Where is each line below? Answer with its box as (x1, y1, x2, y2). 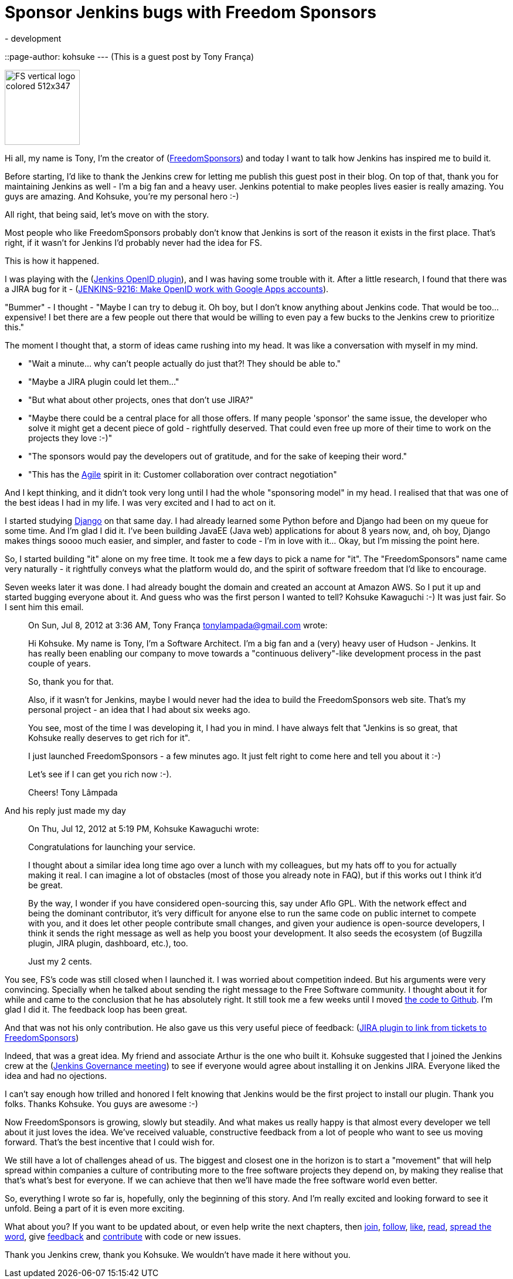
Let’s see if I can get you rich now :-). (28, 769, 172, 779)
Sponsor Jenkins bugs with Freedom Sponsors (5, 2, 376, 22)
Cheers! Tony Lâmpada (28, 787, 118, 797)
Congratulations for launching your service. (28, 841, 196, 852)
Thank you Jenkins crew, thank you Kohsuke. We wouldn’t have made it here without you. (5, 1249, 351, 1260)
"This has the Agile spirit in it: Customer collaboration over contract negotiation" (28, 469, 337, 479)
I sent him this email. (5, 601, 84, 612)
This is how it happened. (5, 255, 99, 266)
